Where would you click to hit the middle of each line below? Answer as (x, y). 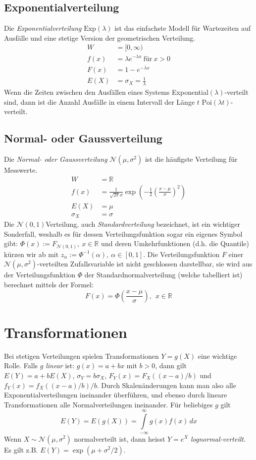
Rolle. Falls (21, 365)
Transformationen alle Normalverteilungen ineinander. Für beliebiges (108, 404)
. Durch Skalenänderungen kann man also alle (166, 385)
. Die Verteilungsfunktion (181, 254)
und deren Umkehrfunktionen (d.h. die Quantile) (175, 243)
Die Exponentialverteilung (43, 28)
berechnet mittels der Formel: (49, 285)
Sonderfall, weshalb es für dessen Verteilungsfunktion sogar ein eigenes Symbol (123, 233)
